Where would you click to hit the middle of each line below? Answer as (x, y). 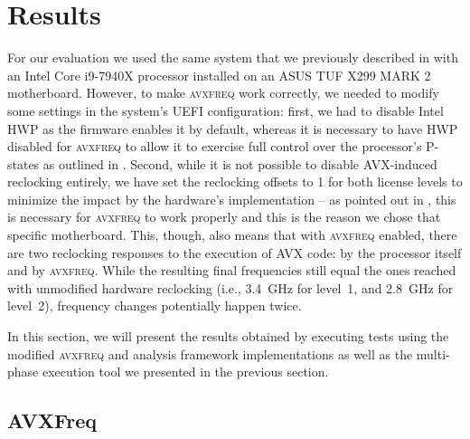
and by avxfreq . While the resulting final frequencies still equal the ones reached (232, 270)
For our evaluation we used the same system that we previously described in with (233, 57)
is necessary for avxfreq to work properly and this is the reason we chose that (224, 217)
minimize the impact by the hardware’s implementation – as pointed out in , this (232, 199)
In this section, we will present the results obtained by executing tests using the (228, 336)
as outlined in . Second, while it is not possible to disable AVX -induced (240, 163)
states (23, 163)
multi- (433, 353)
